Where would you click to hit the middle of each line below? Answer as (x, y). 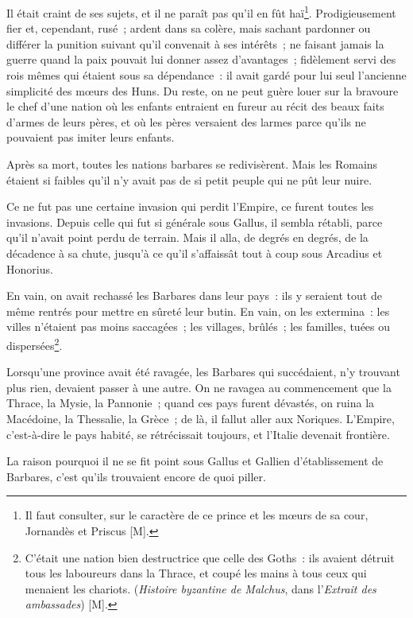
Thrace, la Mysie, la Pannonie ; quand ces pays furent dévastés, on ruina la (191, 403)
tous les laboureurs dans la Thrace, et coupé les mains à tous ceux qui (196, 573)
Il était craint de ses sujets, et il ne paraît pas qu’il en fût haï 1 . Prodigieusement (201, 12)
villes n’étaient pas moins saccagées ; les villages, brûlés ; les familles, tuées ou (199, 326)
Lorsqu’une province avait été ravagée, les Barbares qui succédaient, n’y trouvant (203, 372)
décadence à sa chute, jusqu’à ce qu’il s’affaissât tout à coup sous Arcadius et (195, 253)
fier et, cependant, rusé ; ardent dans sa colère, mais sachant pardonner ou (189, 28)
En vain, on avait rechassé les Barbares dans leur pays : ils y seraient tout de (194, 295)
